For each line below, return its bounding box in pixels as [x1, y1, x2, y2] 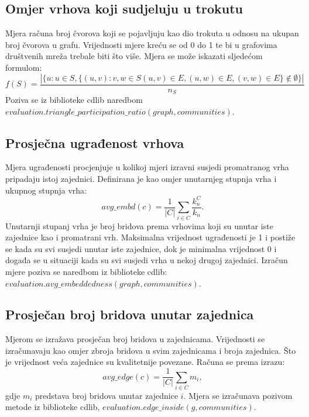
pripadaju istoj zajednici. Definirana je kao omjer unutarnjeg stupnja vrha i [5, 173, 277, 185]
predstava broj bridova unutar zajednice [35, 389, 178, 401]
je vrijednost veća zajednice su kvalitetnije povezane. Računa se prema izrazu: [5, 356, 285, 368]
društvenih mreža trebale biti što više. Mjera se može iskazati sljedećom [5, 50, 263, 62]
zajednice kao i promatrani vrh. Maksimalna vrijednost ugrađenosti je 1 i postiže [5, 231, 296, 243]
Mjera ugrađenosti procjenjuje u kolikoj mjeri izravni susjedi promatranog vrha [5, 161, 289, 173]
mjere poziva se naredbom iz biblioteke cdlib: [5, 265, 167, 277]
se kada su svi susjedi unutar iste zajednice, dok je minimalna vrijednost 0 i [5, 242, 277, 254]
